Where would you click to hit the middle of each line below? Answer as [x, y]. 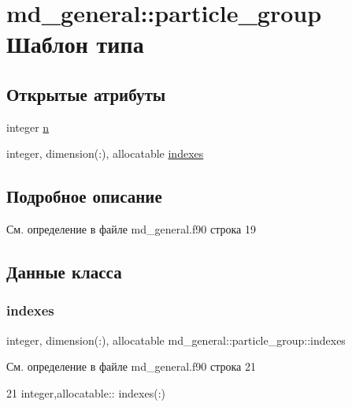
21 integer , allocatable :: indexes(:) [86, 392]
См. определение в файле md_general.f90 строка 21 [131, 366]
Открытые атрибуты [86, 93]
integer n [28, 127]
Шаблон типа [75, 44]
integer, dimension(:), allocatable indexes [105, 153]
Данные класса [64, 272]
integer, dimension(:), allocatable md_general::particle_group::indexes [176, 340]
